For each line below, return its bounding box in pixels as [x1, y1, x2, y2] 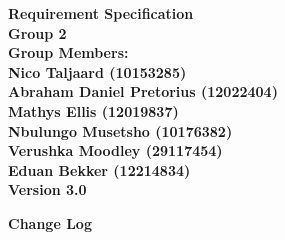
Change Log [8, 212, 92, 233]
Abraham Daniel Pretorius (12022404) [8, 81, 278, 102]
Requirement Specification [8, 3, 194, 23]
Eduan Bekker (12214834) [8, 159, 191, 180]
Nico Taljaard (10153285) [8, 61, 187, 82]
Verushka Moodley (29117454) [8, 140, 223, 161]
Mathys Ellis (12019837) [8, 100, 179, 121]
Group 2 [8, 22, 67, 43]
